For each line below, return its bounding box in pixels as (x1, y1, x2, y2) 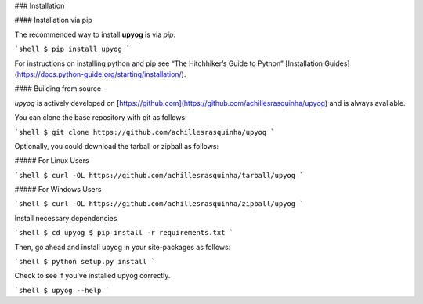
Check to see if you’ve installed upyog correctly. (14, 271, 171, 280)
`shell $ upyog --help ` (14, 286, 110, 295)
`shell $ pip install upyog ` (14, 45, 131, 54)
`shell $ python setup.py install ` (14, 257, 156, 266)
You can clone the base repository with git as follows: (14, 113, 187, 122)
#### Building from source (14, 84, 102, 93)
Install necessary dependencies (14, 213, 117, 223)
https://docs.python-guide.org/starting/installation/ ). (16, 69, 186, 78)
